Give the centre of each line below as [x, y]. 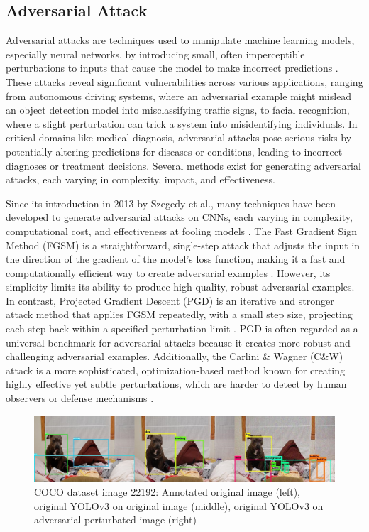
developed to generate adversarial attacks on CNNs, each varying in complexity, [179, 217]
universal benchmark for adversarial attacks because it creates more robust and [178, 342]
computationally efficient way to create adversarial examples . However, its [168, 272]
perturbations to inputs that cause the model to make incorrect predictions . [172, 68]
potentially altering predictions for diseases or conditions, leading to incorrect [174, 151]
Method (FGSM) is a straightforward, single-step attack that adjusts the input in [183, 245]
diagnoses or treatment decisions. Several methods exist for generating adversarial [183, 165]
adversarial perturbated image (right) [115, 520]
